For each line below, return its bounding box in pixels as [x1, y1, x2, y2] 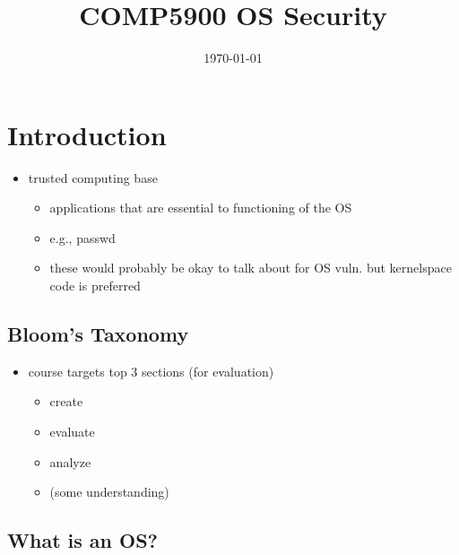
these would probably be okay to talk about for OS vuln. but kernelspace [49, 258, 452, 277]
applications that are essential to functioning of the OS [49, 198, 352, 217]
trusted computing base [28, 168, 158, 186]
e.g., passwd [49, 228, 116, 247]
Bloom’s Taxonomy [7, 320, 189, 348]
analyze [49, 452, 91, 471]
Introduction [7, 116, 167, 152]
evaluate [49, 422, 95, 441]
